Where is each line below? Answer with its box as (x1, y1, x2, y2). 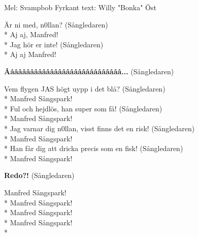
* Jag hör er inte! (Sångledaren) (4, 39, 104, 49)
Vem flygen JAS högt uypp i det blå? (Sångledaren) (4, 83, 166, 94)
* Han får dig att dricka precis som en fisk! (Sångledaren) (4, 143, 183, 154)
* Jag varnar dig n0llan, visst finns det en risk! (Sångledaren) (4, 123, 195, 133)
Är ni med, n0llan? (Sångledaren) (4, 19, 108, 29)
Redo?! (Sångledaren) (4, 170, 75, 181)
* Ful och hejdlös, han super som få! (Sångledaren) (4, 103, 162, 113)
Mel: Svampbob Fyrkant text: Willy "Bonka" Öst (4, 2, 156, 12)
